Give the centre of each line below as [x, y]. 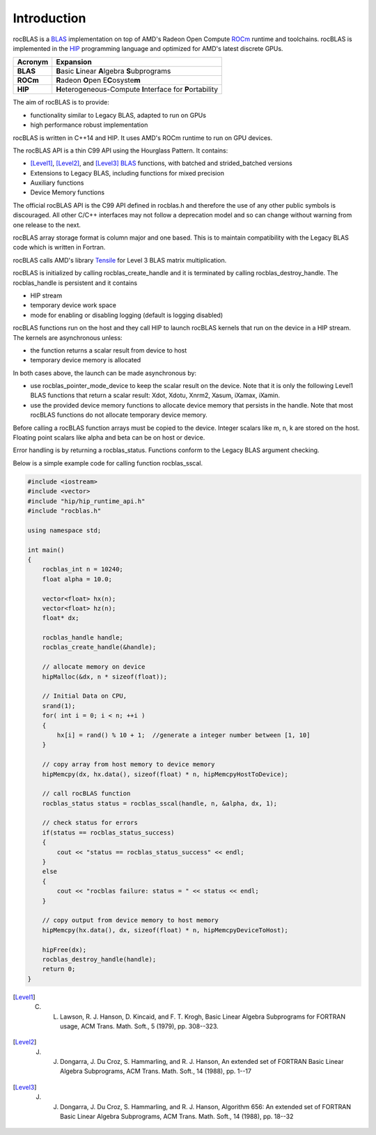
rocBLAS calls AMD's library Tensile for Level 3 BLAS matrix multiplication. [120, 260]
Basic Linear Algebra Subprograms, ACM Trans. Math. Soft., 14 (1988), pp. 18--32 [177, 1117]
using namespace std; [64, 530]
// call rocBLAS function [86, 794]
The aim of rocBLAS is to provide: [61, 102]
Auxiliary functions [57, 183]
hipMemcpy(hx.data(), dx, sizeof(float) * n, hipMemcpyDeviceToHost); [165, 930]
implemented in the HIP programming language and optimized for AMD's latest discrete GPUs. [148, 48]
